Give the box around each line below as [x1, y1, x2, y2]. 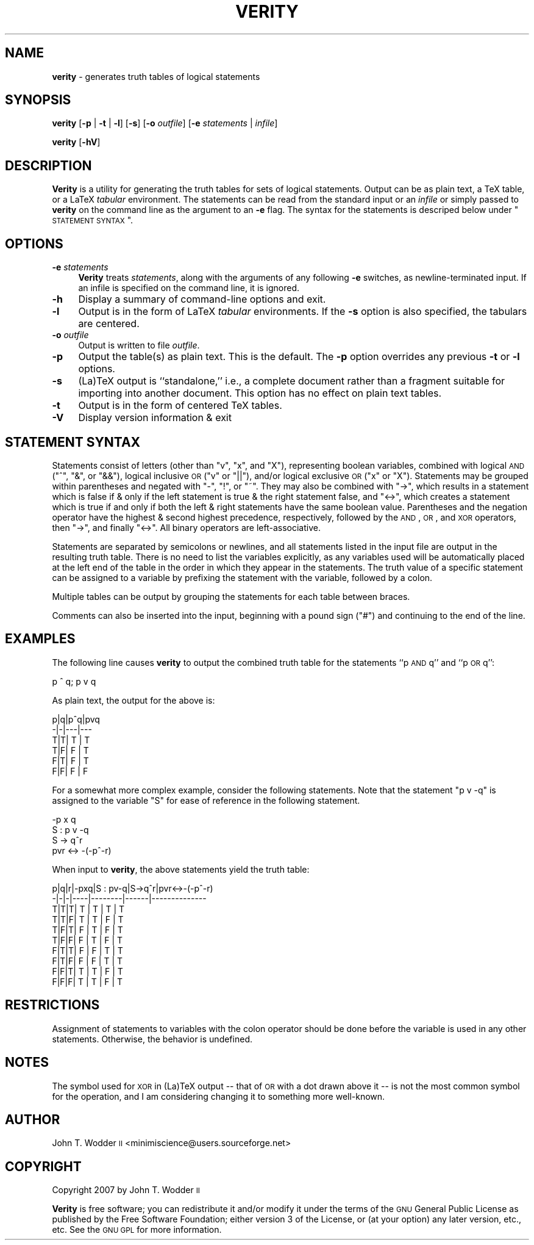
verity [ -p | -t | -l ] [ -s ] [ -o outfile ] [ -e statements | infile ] [52, 118, 278, 129]
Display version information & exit [78, 411, 232, 424]
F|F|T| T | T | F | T [52, 965, 123, 976]
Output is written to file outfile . [78, 340, 200, 351]
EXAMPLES [5, 631, 76, 647]
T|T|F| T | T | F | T [52, 914, 124, 925]
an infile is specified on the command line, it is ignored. [78, 283, 300, 294]
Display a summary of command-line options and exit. [78, 293, 326, 306]
